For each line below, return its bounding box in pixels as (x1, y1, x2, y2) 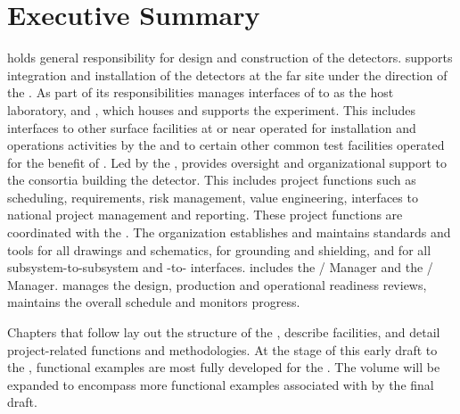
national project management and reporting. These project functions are (7, 205, 403, 224)
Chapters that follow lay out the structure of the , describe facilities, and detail (7, 323, 440, 342)
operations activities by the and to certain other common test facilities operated (7, 136, 445, 154)
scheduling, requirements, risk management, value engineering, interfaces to (7, 187, 418, 206)
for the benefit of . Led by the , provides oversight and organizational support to (7, 153, 447, 171)
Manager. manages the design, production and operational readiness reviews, (7, 275, 427, 294)
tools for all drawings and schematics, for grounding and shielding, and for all (7, 240, 431, 259)
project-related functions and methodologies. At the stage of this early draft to (7, 340, 438, 359)
